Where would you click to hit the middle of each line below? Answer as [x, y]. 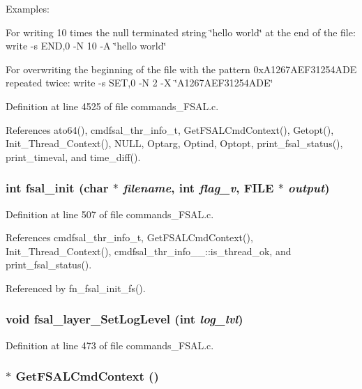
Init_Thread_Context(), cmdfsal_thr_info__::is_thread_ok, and [149, 251]
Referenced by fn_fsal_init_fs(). [76, 288]
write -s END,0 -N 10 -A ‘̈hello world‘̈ [86, 46]
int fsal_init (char [57, 188]
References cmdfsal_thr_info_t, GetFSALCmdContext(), [129, 237]
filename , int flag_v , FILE [198, 188]
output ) [309, 188]
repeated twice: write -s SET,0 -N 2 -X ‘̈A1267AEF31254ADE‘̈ [139, 83]
